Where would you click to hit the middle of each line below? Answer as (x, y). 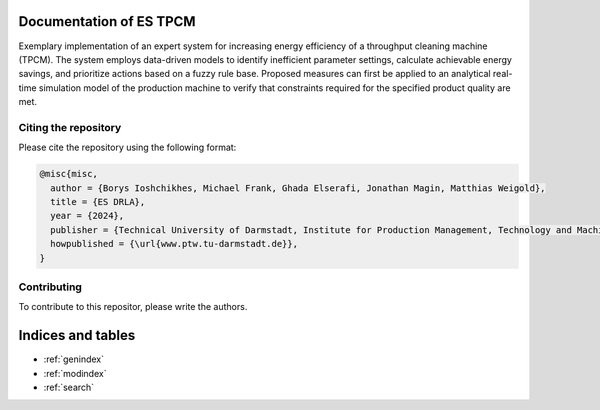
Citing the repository (70, 127)
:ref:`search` (69, 387)
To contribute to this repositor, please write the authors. (133, 307)
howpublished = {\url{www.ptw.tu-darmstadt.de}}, (174, 244)
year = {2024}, (87, 216)
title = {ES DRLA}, (98, 201)
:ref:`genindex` (74, 359)
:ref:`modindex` (75, 373)
